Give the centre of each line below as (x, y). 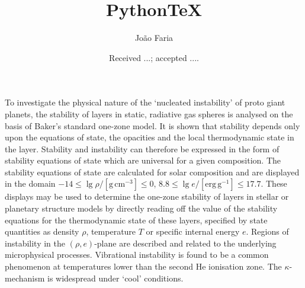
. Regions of (267, 231)
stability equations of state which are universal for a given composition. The (143, 160)
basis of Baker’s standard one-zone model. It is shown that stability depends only (152, 125)
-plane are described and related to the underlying (185, 243)
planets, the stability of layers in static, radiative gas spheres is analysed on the (149, 113)
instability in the (35, 243)
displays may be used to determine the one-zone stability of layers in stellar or (147, 196)
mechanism (25, 278)
